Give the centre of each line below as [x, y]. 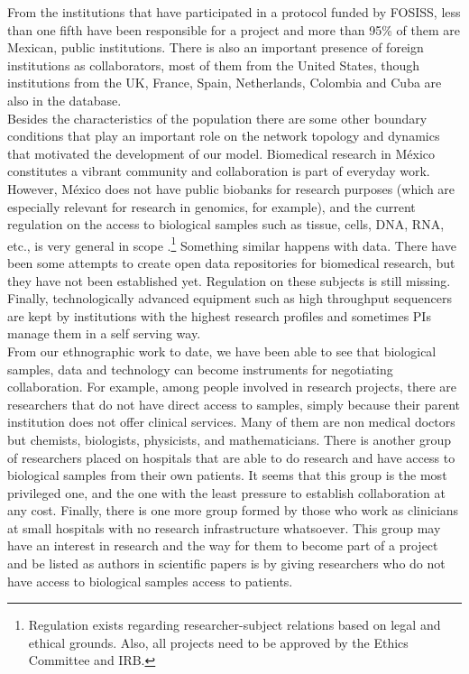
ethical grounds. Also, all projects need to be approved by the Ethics [218, 642]
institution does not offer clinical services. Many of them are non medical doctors [231, 422]
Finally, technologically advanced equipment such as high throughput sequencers [230, 298]
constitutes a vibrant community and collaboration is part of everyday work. [219, 171]
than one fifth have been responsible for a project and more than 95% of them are [234, 29]
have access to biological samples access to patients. [150, 581]
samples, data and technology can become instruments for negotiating [200, 369]
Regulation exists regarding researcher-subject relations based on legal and [234, 625]
